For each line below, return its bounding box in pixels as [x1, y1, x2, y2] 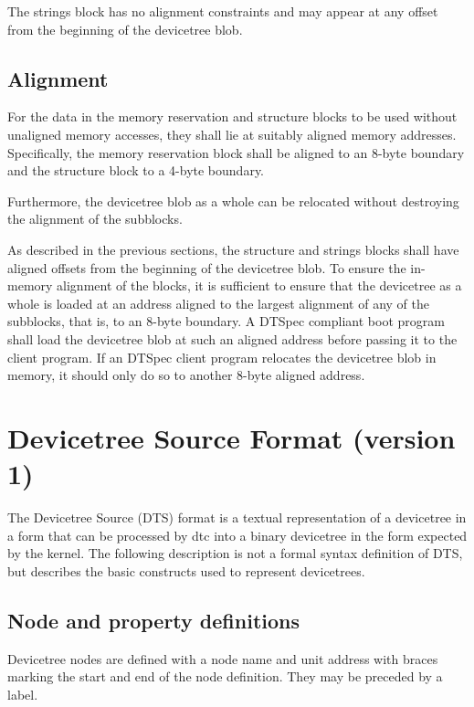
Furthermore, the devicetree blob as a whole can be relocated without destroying [7, 191, 459, 210]
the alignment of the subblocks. [7, 209, 183, 228]
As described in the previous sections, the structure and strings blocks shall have [7, 239, 459, 259]
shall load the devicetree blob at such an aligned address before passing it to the [7, 329, 458, 348]
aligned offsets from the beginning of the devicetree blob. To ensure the [7, 258, 406, 277]
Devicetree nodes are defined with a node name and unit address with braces [7, 649, 438, 668]
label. [7, 684, 38, 703]
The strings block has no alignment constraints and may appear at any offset [7, 2, 438, 20]
